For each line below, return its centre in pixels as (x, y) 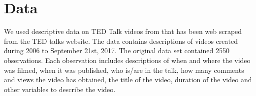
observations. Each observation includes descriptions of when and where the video (127, 60)
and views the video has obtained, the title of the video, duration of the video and (128, 80)
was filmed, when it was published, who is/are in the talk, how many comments (124, 70)
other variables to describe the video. (60, 89)
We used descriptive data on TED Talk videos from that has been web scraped (123, 31)
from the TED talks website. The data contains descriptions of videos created (121, 41)
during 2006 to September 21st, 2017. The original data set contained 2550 (117, 50)
